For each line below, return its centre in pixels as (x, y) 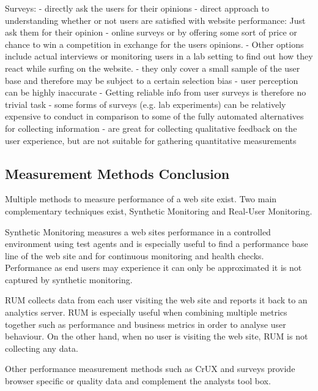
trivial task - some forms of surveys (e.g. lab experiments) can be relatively (146, 104)
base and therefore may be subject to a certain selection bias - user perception (152, 80)
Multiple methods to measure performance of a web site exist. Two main (141, 199)
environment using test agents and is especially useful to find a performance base (157, 244)
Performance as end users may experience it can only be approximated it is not (153, 268)
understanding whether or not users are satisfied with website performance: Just (155, 20)
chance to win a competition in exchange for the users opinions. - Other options (154, 44)
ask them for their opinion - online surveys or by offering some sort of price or (151, 32)
